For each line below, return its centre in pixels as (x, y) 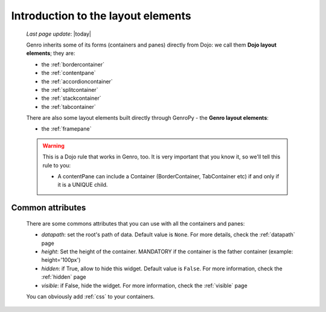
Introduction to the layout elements (101, 16)
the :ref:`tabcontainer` (69, 106)
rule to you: (57, 165)
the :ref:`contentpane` (69, 73)
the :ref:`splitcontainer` (70, 89)
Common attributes (49, 208)
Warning (53, 146)
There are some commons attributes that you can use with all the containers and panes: (136, 223)
